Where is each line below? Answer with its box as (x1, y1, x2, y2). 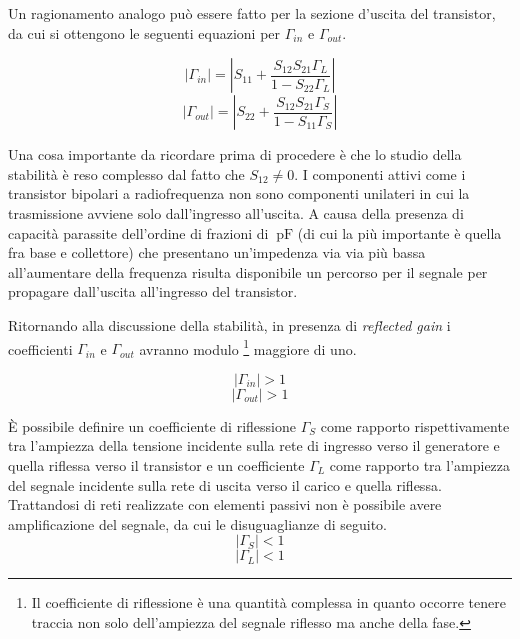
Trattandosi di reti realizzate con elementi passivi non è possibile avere (8, 494, 442, 515)
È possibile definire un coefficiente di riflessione (8, 415, 296, 436)
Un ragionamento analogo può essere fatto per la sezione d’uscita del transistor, (8, 3, 496, 23)
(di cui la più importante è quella (297, 222, 502, 243)
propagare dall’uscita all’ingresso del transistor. (8, 281, 298, 302)
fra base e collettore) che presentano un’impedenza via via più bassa (8, 242, 426, 263)
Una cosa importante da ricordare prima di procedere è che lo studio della (8, 144, 462, 165)
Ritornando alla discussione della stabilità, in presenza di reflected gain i (8, 314, 451, 335)
